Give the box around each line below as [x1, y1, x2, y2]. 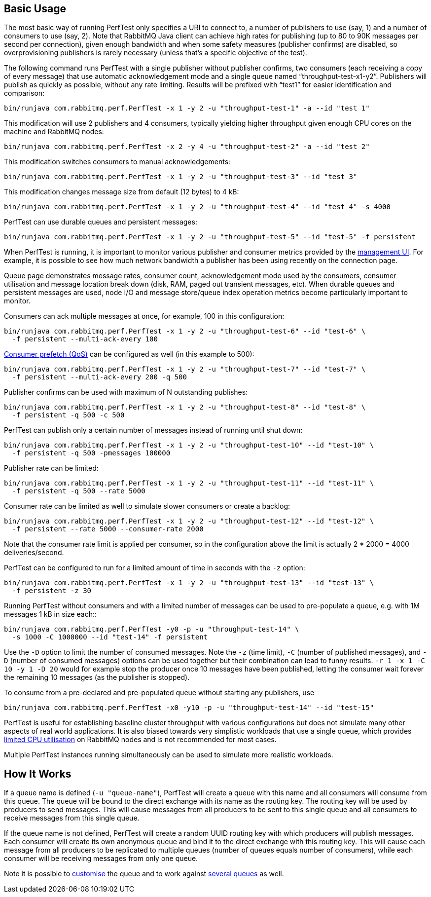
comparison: [4, 89, 45, 98]
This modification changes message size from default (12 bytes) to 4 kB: [4, 187, 239, 196]
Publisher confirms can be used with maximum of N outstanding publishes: [4, 388, 248, 397]
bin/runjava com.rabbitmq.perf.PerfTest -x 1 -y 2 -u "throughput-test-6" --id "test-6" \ [4, 327, 366, 336]
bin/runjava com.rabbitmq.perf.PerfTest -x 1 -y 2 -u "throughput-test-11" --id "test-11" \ [4, 479, 374, 487]
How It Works [4, 767, 72, 780]
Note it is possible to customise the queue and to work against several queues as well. [4, 869, 284, 878]
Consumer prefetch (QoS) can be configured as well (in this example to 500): [4, 350, 254, 359]
